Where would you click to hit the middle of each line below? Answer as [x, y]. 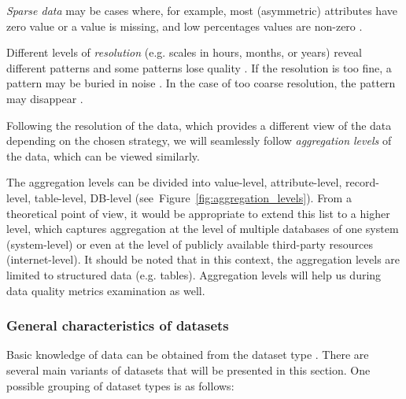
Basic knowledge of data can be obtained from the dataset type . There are [188, 355]
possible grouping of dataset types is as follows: [120, 385]
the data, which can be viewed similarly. [103, 155]
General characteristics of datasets [118, 325]
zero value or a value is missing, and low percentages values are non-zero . [185, 26]
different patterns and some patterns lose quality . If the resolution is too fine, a [199, 67]
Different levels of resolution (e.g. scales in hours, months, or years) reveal [185, 52]
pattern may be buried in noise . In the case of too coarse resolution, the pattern [201, 83]
